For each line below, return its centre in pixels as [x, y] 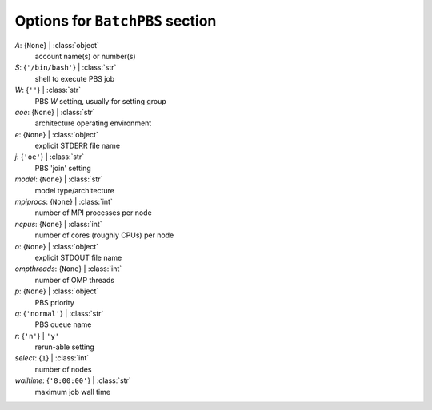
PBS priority [55, 302]
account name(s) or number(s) [85, 56]
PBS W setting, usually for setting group [101, 101]
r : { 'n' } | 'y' [37, 336]
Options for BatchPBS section [116, 21]
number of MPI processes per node [93, 213]
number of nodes [63, 369]
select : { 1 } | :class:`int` [52, 358]
